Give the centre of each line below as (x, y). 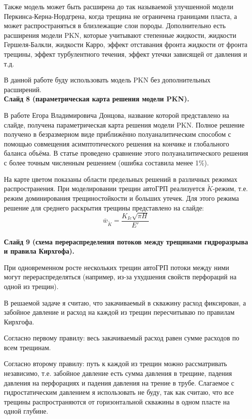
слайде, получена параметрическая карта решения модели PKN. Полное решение (124, 124)
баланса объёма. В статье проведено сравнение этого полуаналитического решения (126, 153)
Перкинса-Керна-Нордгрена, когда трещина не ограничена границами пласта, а (121, 16)
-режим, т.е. (230, 188)
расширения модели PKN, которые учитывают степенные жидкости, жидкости (120, 35)
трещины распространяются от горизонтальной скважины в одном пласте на (117, 401)
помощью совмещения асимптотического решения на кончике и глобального (117, 143)
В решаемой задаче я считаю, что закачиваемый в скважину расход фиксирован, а (125, 302)
